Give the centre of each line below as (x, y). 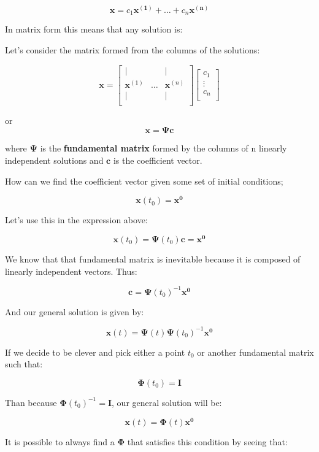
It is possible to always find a (60, 441)
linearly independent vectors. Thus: (71, 271)
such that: (24, 364)
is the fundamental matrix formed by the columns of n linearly (163, 148)
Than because (31, 402)
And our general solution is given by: (75, 311)
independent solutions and (54, 160)
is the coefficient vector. (158, 160)
